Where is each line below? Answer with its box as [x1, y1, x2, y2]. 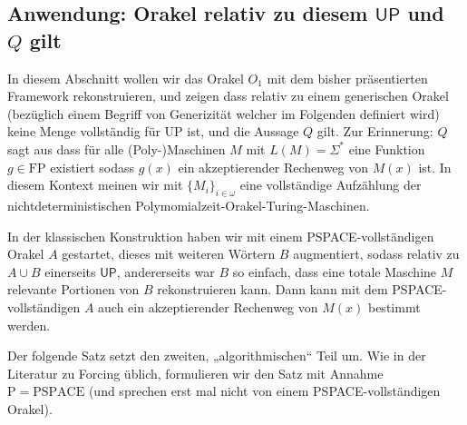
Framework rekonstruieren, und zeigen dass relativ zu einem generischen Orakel [7, 86, 449, 105]
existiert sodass [50, 157, 135, 176]
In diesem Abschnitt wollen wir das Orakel [7, 68, 244, 87]
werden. [7, 315, 51, 334]
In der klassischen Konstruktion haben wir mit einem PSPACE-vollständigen [7, 226, 434, 245]
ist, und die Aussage [187, 122, 299, 141]
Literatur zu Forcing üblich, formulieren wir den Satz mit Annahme [7, 363, 384, 382]
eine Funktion [348, 139, 425, 158]
